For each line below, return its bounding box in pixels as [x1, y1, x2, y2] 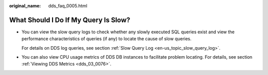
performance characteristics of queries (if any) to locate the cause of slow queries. [21, 36, 192, 42]
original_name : [9, 3, 41, 8]
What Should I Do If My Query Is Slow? [9, 15, 131, 24]
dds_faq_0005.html [48, 3, 88, 8]
